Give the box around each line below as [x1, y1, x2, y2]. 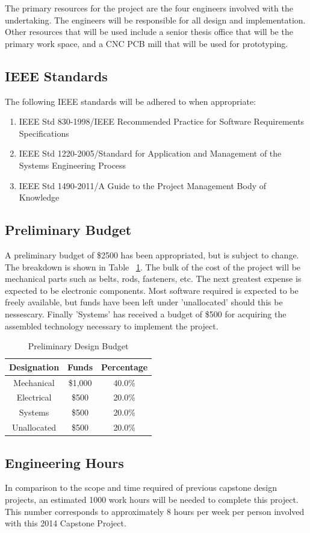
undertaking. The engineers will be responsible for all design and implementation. [5, 13, 306, 26]
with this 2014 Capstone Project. [5, 517, 126, 529]
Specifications [19, 126, 69, 139]
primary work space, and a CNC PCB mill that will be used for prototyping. [5, 37, 288, 49]
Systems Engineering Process [19, 158, 126, 171]
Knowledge [19, 191, 60, 204]
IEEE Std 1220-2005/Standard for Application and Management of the [19, 147, 282, 160]
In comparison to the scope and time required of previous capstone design [5, 481, 277, 494]
